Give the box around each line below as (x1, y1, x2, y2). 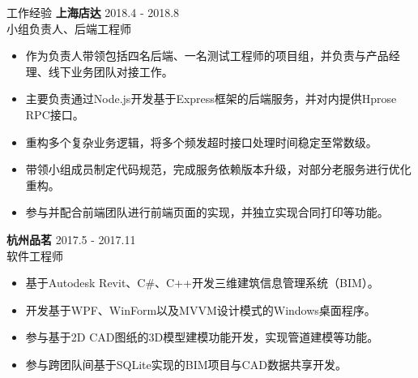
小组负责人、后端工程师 (6, 19, 131, 37)
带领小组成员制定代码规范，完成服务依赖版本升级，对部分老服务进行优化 (25, 161, 412, 178)
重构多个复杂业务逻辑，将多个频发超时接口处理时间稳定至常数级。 (25, 133, 377, 150)
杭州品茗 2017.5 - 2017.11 (6, 230, 136, 247)
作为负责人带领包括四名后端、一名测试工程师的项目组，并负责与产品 (25, 47, 389, 64)
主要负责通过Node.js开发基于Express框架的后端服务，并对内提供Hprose (25, 90, 397, 107)
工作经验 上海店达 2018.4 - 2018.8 (6, 4, 180, 20)
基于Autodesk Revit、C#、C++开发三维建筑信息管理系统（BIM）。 (25, 274, 379, 291)
